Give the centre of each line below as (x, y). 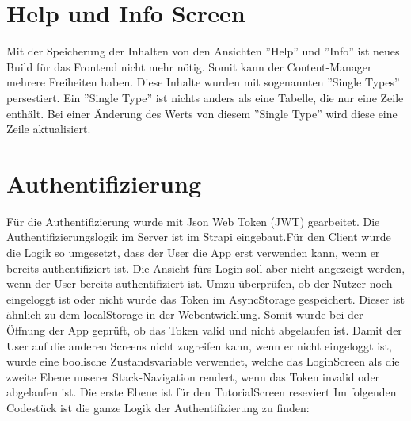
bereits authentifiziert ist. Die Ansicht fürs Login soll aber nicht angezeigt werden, (206, 268)
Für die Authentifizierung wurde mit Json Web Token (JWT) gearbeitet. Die (193, 221)
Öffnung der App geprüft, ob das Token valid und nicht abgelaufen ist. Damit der (204, 329)
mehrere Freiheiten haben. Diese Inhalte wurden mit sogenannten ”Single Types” (203, 82)
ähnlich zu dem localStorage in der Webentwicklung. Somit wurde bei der (185, 314)
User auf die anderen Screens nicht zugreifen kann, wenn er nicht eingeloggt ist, (199, 345)
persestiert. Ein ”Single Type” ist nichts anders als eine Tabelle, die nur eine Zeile (205, 97)
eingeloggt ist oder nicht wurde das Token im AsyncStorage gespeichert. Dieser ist (205, 299)
